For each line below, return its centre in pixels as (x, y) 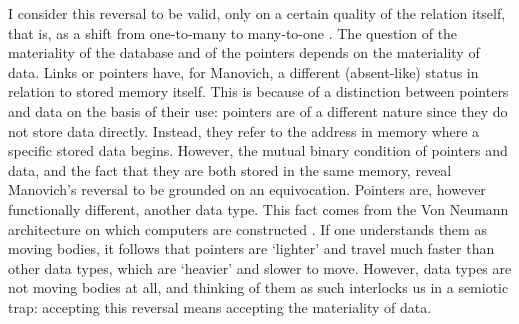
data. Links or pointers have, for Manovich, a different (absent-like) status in (243, 71)
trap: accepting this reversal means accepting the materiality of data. (220, 306)
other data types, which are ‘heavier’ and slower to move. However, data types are (260, 267)
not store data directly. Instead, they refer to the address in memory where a (244, 130)
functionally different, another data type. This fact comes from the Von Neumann (258, 208)
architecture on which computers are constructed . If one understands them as (247, 228)
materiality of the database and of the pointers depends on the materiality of (244, 52)
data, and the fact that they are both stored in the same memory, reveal (230, 169)
